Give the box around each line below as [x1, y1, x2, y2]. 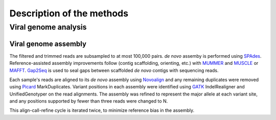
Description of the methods [9, 8, 129, 19]
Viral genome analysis [9, 22, 87, 32]
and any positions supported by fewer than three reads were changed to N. [9, 98, 168, 104]
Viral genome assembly [9, 39, 87, 48]
